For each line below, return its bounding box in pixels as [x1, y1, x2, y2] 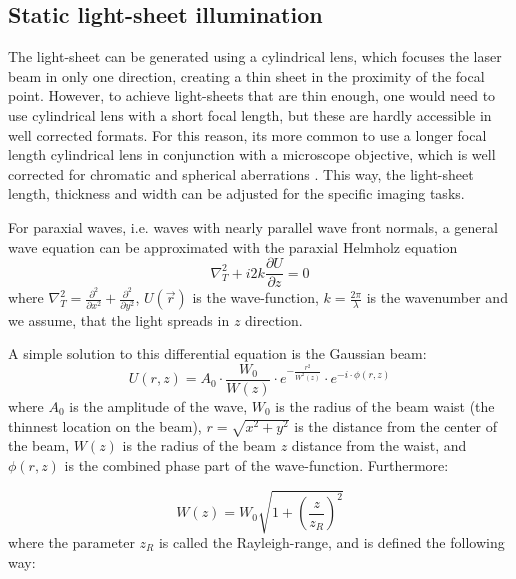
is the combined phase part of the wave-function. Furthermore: [64, 454, 449, 475]
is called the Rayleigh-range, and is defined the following [158, 531, 505, 552]
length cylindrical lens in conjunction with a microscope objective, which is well [8, 144, 496, 165]
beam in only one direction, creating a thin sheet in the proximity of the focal [8, 65, 485, 86]
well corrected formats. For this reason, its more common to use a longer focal [8, 124, 487, 145]
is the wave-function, [192, 287, 319, 308]
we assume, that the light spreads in [8, 309, 230, 330]
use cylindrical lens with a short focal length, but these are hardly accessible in [8, 104, 492, 125]
